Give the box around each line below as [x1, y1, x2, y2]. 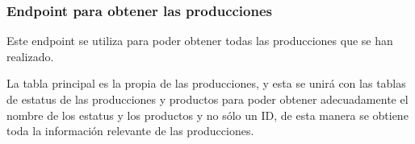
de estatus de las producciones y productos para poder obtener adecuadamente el [6, 91, 409, 107]
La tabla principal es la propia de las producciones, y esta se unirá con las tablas [6, 75, 406, 92]
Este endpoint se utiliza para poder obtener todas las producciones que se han [6, 32, 393, 49]
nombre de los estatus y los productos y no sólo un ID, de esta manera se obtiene [6, 106, 409, 123]
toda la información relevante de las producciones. [6, 122, 254, 139]
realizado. [6, 47, 54, 64]
